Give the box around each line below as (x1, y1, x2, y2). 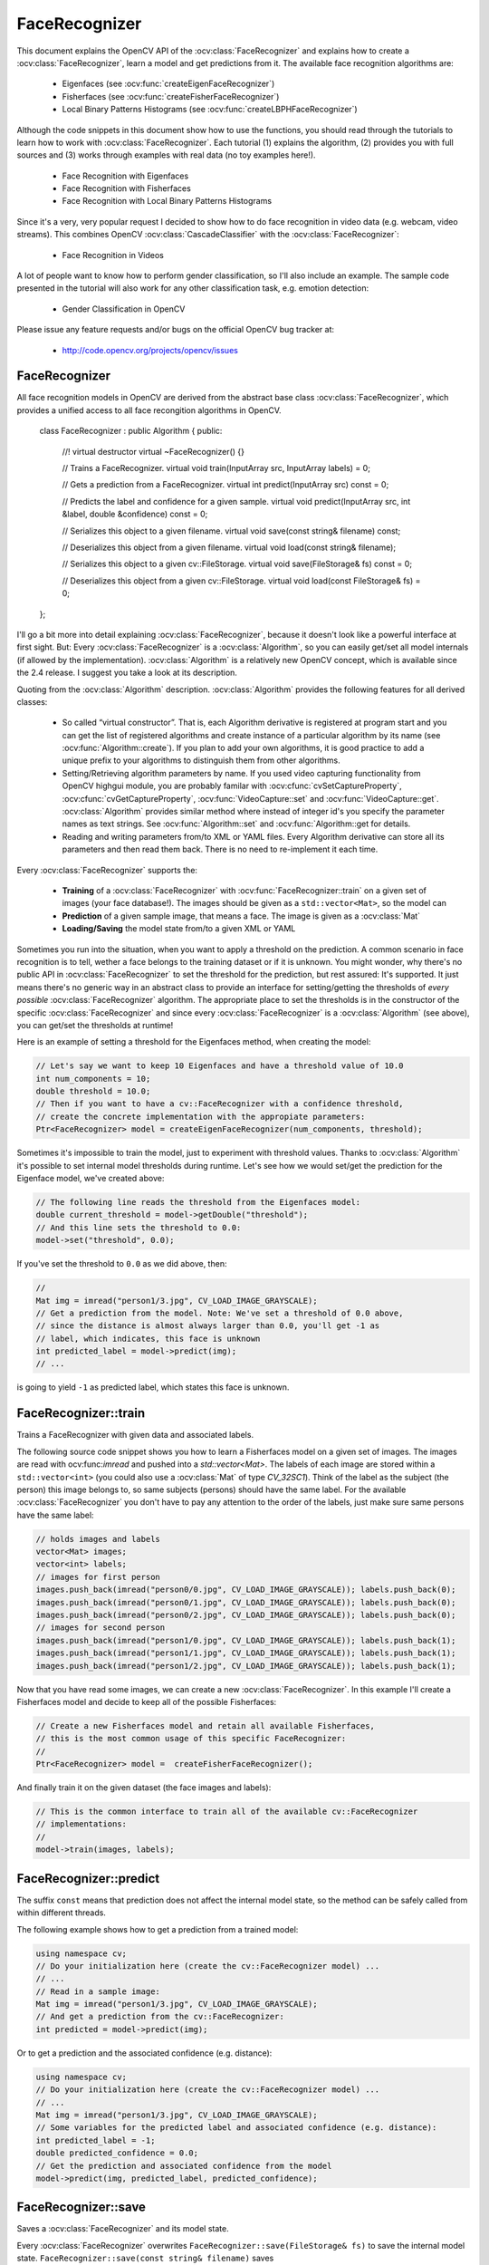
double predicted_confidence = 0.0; (35, 2148, 199, 2158)
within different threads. (16, 1907, 106, 1918)
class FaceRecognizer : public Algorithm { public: (39, 426, 223, 437)
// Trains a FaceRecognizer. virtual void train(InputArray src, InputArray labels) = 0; (62, 463, 371, 474)
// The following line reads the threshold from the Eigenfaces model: (35, 1197, 361, 1207)
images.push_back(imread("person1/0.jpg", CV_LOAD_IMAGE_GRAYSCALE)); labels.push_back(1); (35, 1635, 456, 1645)
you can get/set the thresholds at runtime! (16, 1019, 174, 1030)
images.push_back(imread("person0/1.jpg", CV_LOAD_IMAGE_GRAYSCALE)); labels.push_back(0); (35, 1597, 456, 1607)
